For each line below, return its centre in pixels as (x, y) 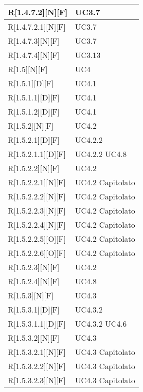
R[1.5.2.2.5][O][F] (37, 239)
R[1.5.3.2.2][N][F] (37, 366)
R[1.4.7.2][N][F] (38, 12)
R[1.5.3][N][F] (31, 295)
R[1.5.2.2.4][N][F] (37, 225)
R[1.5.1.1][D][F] (34, 97)
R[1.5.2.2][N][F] (34, 168)
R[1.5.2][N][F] (31, 126)
